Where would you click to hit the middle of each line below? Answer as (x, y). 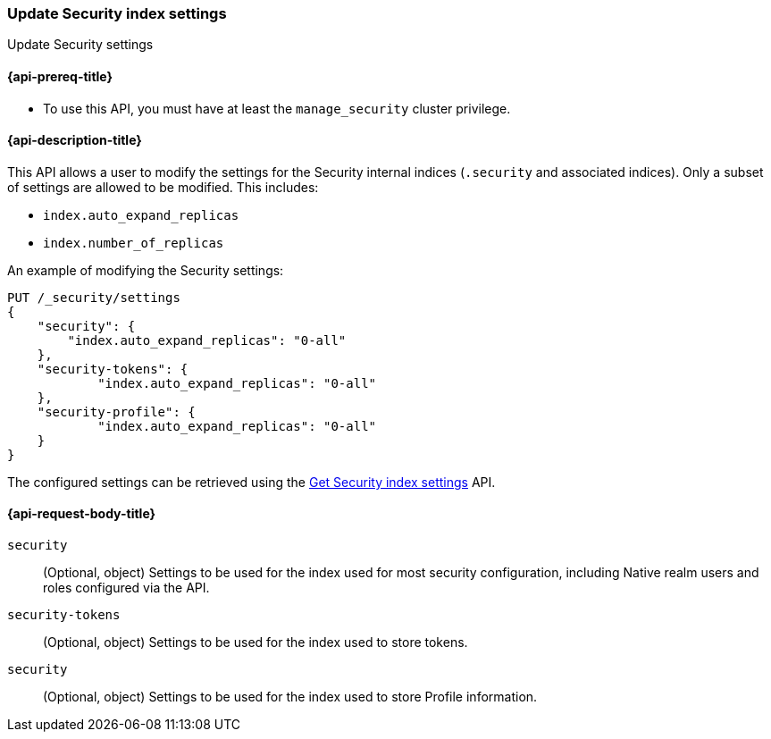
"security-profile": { (116, 411)
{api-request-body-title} (82, 514)
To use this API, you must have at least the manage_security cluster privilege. (277, 108)
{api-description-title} (75, 140)
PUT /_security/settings (94, 297)
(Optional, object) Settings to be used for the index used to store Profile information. (290, 697)
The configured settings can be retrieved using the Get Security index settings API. (251, 482)
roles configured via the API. (126, 588)
